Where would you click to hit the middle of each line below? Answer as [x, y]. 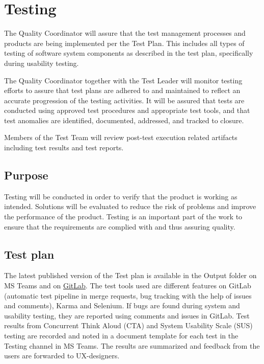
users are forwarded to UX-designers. [62, 356]
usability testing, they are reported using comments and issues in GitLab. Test [127, 315]
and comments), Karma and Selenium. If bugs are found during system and [122, 305]
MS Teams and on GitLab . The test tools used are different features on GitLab [128, 286]
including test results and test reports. [64, 147]
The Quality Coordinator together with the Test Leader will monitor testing [123, 80]
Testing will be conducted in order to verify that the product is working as [121, 196]
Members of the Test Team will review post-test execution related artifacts [121, 137]
